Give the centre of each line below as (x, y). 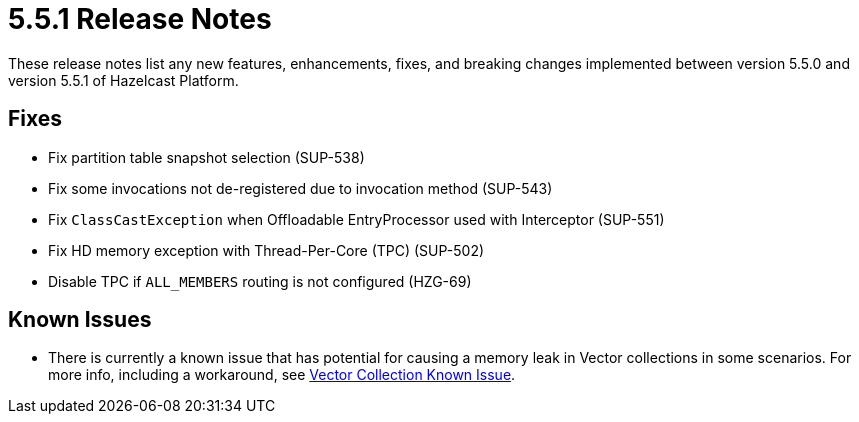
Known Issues (80, 320)
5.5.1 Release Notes (140, 19)
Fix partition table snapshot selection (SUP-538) (206, 157)
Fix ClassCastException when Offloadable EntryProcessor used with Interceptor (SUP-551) (356, 219)
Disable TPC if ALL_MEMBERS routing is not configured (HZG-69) (260, 281)
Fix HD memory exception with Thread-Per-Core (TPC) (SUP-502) (266, 250)
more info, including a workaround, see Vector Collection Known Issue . (282, 375)
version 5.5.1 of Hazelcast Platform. (123, 80)
